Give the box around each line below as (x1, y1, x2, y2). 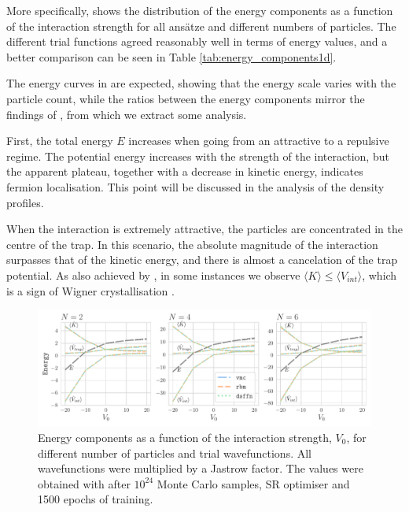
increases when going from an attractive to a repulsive (128, 132, 389, 149)
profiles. (6, 194, 44, 210)
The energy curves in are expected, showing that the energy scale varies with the (6, 75, 396, 91)
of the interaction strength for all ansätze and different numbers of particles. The (6, 17, 396, 34)
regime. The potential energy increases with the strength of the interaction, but (6, 147, 389, 164)
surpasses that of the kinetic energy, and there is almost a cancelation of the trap (6, 251, 398, 268)
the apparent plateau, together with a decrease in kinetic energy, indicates (6, 163, 363, 180)
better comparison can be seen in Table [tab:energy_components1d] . (6, 48, 337, 65)
